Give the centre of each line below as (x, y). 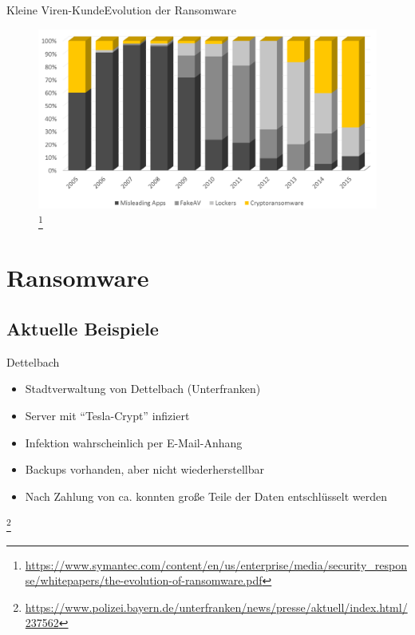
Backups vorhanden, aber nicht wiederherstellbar (145, 469)
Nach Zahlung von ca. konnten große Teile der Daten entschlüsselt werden (206, 496)
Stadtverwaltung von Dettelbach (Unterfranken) (143, 389)
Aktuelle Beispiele (83, 329)
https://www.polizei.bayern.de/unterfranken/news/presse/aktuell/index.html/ (216, 607)
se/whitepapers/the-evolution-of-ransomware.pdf (144, 580)
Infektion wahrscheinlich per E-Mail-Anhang (134, 442)
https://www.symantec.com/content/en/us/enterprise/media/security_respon (216, 564)
